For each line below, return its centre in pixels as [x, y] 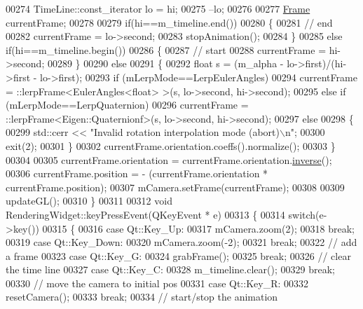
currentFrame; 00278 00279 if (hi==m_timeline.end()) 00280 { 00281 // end [169, 22]
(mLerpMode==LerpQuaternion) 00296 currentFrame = [127, 105]
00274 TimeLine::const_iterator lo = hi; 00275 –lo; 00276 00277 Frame [158, 8]
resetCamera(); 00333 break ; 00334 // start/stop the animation [142, 297]
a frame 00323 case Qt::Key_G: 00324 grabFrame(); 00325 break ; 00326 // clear [178, 255]
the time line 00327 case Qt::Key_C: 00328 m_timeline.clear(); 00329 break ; [170, 269]
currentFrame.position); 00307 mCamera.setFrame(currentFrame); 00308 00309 [175, 187]
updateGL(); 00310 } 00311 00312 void [89, 201]
